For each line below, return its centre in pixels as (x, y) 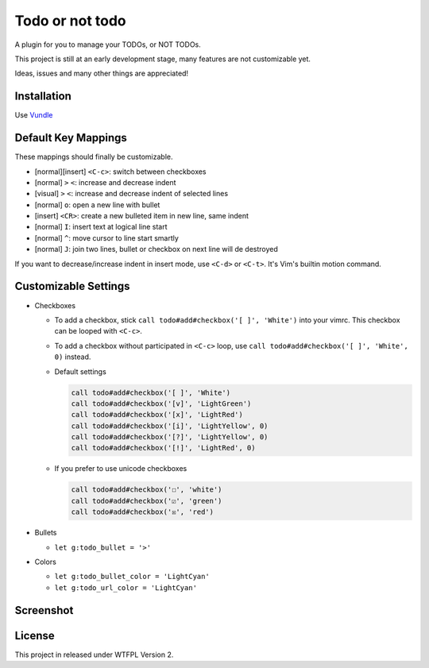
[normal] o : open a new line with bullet (97, 205)
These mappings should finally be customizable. (94, 157)
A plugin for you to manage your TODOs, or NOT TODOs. (108, 44)
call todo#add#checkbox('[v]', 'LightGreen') (161, 404)
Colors (46, 562)
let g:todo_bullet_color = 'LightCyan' (132, 577)
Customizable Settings (72, 286)
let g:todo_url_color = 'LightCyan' (126, 587)
